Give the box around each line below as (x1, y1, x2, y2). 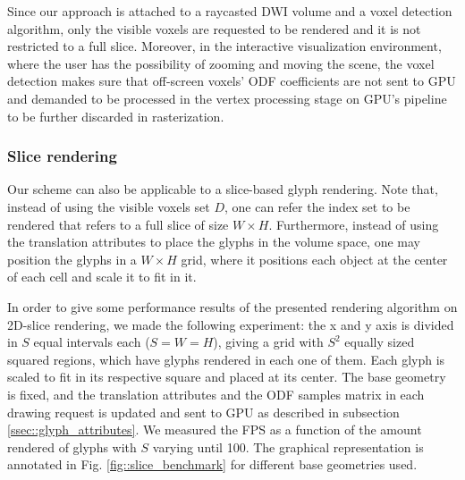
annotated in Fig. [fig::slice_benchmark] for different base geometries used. (7, 455, 418, 474)
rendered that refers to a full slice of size (7, 215, 229, 233)
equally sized (344, 333, 415, 351)
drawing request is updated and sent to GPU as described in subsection (7, 402, 400, 421)
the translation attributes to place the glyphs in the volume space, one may (7, 232, 420, 251)
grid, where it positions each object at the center (181, 249, 448, 268)
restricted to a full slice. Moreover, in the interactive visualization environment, (7, 37, 442, 55)
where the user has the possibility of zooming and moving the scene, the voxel (7, 54, 435, 72)
